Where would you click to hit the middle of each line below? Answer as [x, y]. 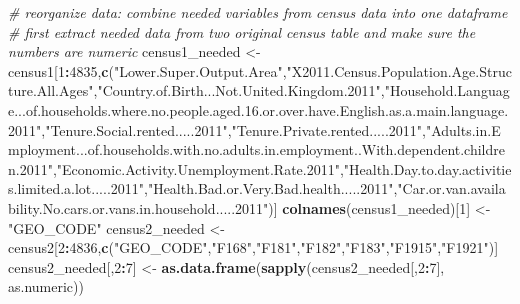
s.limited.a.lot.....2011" [76, 188]
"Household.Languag [447, 90]
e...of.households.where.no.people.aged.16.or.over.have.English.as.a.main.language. [258, 109]
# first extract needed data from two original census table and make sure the [242, 31]
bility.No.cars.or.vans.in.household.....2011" [138, 207]
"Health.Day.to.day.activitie [427, 168]
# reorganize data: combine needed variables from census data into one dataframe [258, 12]
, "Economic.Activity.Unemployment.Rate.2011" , [198, 168]
